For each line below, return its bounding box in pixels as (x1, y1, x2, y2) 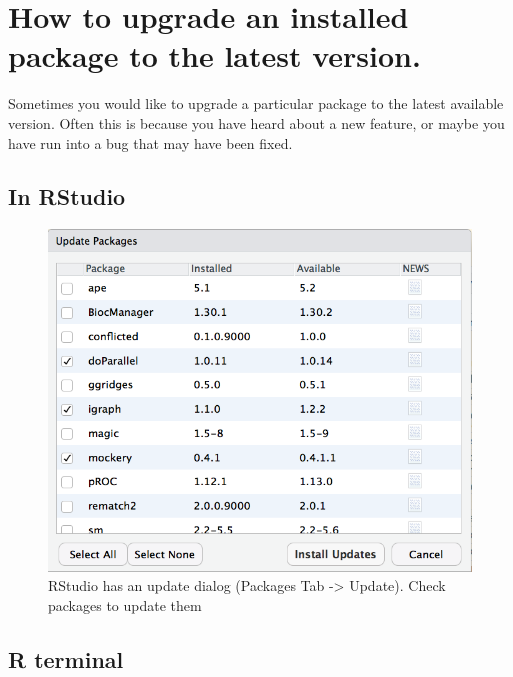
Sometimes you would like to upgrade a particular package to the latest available (8, 93, 504, 114)
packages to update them (48, 594, 202, 615)
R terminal (8, 643, 124, 674)
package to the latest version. (8, 35, 421, 76)
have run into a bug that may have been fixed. (8, 132, 293, 153)
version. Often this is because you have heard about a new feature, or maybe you (8, 112, 505, 133)
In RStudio (8, 181, 126, 212)
